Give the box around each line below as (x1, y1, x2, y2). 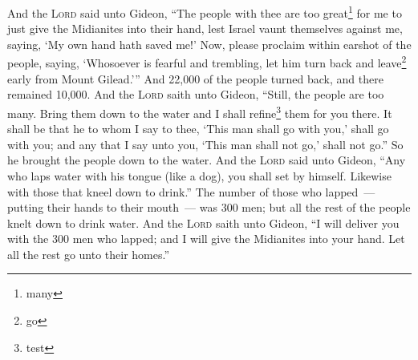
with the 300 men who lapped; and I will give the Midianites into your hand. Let (7, 230, 405, 247)
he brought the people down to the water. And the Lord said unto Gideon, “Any (7, 152, 406, 168)
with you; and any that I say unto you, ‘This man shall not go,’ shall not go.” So (7, 136, 404, 152)
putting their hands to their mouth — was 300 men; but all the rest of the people (7, 199, 411, 216)
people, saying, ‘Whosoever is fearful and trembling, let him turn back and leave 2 (7, 52, 407, 71)
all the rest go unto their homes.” (7, 245, 170, 262)
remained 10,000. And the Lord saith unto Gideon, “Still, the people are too (7, 86, 384, 103)
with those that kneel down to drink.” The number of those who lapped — (7, 183, 375, 200)
